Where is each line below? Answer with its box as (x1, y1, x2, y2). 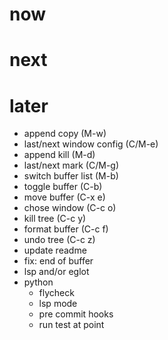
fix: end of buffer (23, 255, 94, 267)
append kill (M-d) (23, 149, 96, 161)
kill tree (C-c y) (23, 213, 87, 225)
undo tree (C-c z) (23, 234, 96, 246)
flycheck (38, 287, 75, 299)
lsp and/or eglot (23, 266, 90, 278)
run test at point (38, 319, 105, 331)
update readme (23, 244, 87, 257)
